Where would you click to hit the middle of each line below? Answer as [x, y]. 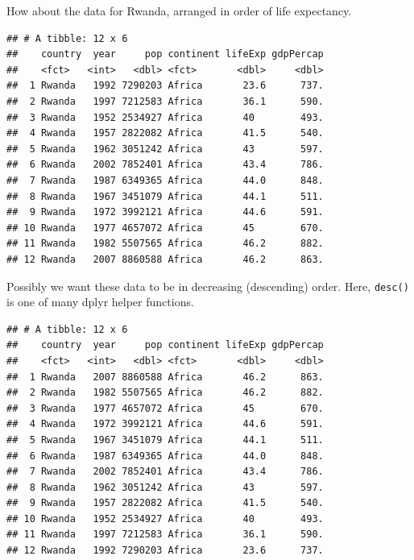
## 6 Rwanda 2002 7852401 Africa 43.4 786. [165, 165]
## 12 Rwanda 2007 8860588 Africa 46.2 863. [165, 259]
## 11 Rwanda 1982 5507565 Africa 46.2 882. [165, 244]
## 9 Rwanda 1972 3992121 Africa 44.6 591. [165, 212]
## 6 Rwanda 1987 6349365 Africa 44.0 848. [165, 456]
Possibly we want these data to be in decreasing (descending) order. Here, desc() [208, 286]
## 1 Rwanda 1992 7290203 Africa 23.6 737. [165, 86]
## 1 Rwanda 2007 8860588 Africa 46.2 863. [165, 377]
